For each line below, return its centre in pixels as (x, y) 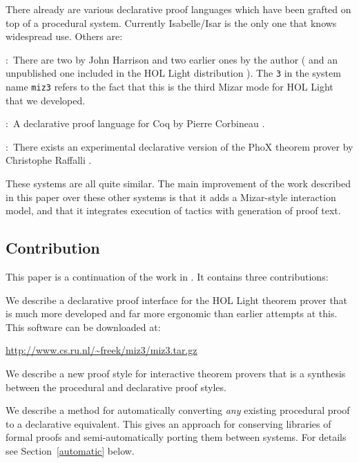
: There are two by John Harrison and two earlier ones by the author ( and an (172, 59)
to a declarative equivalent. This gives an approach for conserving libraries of (168, 423)
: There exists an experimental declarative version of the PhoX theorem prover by (179, 146)
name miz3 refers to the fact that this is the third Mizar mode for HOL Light (169, 87)
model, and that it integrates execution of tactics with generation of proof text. (173, 210)
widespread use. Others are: (64, 36)
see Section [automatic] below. (70, 450)
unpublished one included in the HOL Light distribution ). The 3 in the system (173, 73)
